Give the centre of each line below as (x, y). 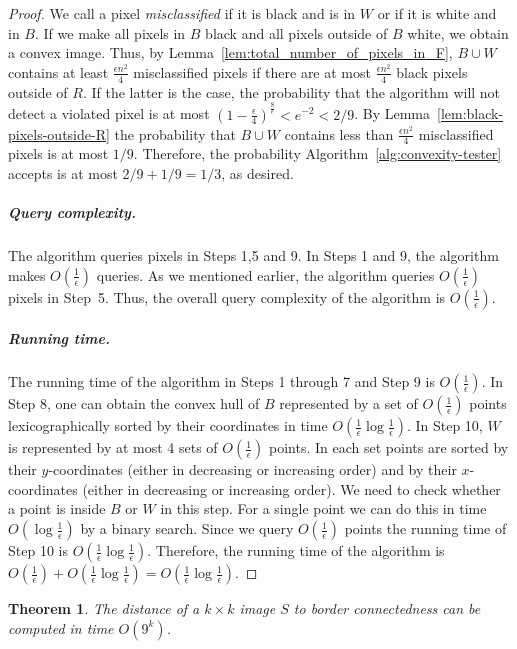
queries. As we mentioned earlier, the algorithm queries (265, 274)
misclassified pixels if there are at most (252, 71)
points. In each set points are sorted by (389, 447)
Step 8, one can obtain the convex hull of (134, 403)
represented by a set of (348, 403)
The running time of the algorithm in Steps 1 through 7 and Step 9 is (221, 381)
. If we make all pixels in (110, 32)
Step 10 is (38, 550)
